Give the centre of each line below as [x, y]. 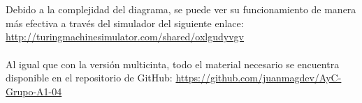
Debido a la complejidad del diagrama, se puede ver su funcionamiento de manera [181, 9]
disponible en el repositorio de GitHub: [89, 78]
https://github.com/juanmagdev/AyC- [259, 78]
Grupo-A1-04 [34, 91]
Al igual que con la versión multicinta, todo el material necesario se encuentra [173, 64]
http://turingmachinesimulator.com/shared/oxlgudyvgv [125, 37]
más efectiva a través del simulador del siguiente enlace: [125, 23]
